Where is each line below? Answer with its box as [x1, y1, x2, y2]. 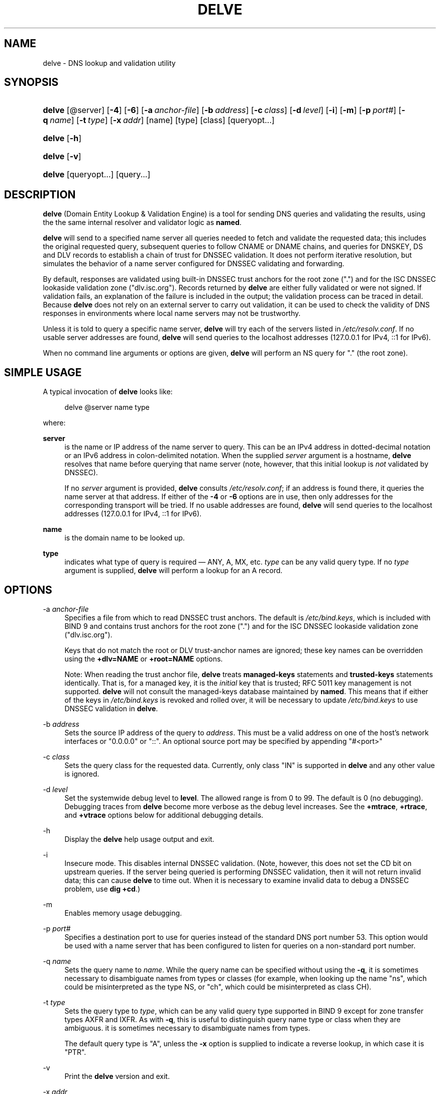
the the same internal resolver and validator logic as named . [43, 218, 242, 227]
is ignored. [64, 769, 99, 778]
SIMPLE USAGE [4, 366, 82, 379]
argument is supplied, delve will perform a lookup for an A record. [64, 566, 283, 575]
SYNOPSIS [4, 76, 59, 89]
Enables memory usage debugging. [64, 908, 182, 917]
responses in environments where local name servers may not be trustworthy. [43, 309, 301, 318]
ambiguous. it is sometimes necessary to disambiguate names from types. [64, 1023, 310, 1032]
